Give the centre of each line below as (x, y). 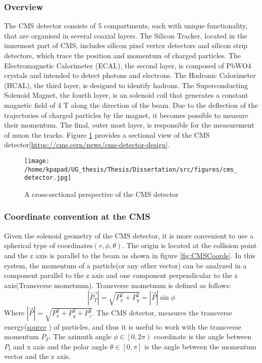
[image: (37, 161)
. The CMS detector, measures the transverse (162, 313)
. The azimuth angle (80, 336)
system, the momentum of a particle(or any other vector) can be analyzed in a (125, 265)
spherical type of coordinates (48, 245)
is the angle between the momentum (200, 346)
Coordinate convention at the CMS (77, 216)
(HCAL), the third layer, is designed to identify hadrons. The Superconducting (126, 85)
